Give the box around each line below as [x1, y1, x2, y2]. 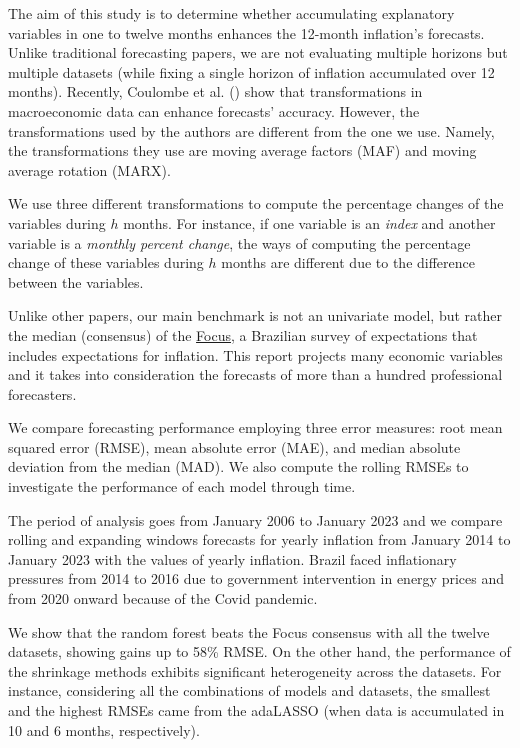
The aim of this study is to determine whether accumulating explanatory [8, 3, 455, 23]
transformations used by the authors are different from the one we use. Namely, [8, 120, 495, 141]
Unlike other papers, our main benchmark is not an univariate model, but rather [8, 305, 502, 326]
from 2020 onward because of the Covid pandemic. [8, 588, 318, 609]
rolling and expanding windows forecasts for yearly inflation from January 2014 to [8, 529, 511, 550]
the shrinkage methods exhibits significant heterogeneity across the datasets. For [8, 660, 502, 681]
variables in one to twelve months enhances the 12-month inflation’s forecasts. [8, 22, 485, 43]
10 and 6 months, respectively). [8, 719, 200, 740]
